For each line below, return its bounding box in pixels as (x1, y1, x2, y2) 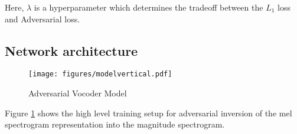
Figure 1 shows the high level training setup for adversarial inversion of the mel (5, 106, 292, 119)
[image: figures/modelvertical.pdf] (28, 70, 172, 79)
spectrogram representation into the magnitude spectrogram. (5, 118, 225, 130)
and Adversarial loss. (5, 12, 80, 25)
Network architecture (5, 41, 138, 59)
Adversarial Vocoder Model (28, 87, 127, 99)
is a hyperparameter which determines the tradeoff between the (34, 1, 263, 13)
